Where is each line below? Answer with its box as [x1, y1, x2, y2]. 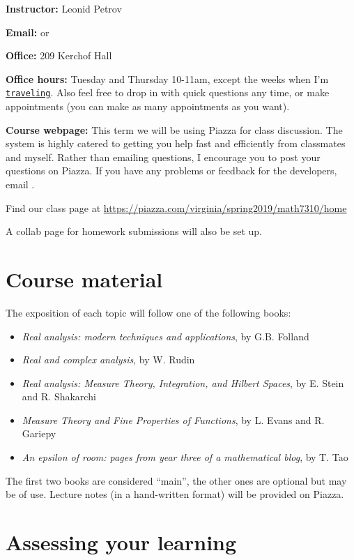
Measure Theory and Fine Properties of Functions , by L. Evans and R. [22, 412, 325, 427]
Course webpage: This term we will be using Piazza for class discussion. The [6, 122, 343, 137]
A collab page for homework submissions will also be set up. [6, 224, 263, 239]
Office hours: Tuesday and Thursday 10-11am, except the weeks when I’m [6, 71, 329, 86]
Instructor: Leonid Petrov [6, 1, 122, 15]
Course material [6, 264, 163, 293]
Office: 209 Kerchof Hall [6, 48, 112, 63]
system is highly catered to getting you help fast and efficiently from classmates [6, 136, 346, 151]
